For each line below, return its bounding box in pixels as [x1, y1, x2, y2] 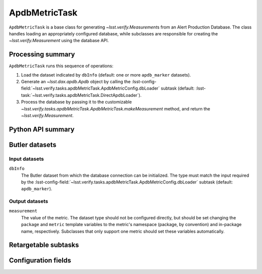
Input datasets [9, 155, 44, 162]
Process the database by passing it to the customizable [21, 99, 132, 105]
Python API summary [9, 125, 75, 133]
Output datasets [9, 198, 49, 205]
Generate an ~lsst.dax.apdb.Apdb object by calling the [21, 79, 131, 85]
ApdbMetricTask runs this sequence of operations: [9, 63, 114, 69]
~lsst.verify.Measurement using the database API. [9, 38, 109, 44]
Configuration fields [9, 257, 71, 265]
